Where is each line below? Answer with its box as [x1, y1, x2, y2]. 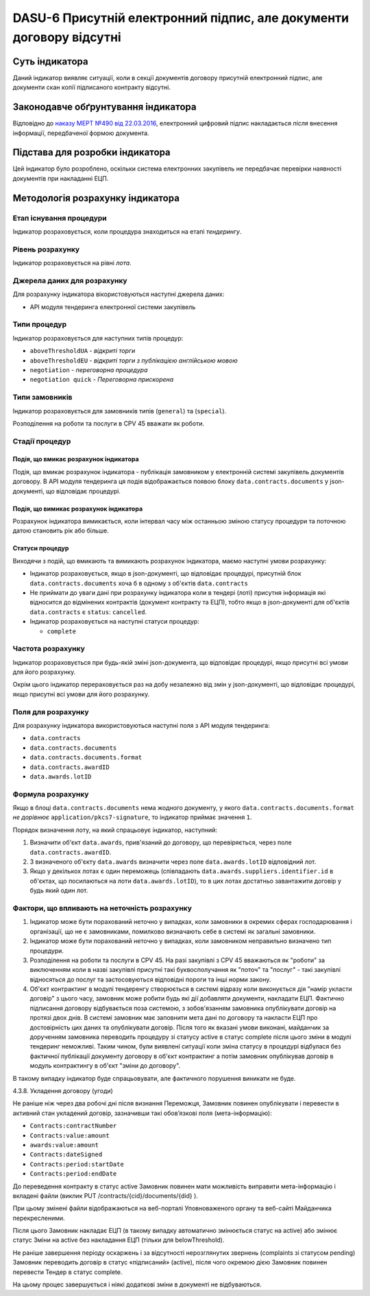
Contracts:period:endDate [29, 1170, 117, 1178]
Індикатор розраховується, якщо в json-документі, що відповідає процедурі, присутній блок [29, 570, 301, 578]
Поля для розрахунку [12, 707, 89, 716]
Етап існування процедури [12, 213, 108, 223]
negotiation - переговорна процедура [29, 365, 148, 374]
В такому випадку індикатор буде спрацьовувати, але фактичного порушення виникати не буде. [12, 1074, 296, 1082]
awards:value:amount [29, 1141, 99, 1149]
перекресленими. [12, 1214, 65, 1222]
